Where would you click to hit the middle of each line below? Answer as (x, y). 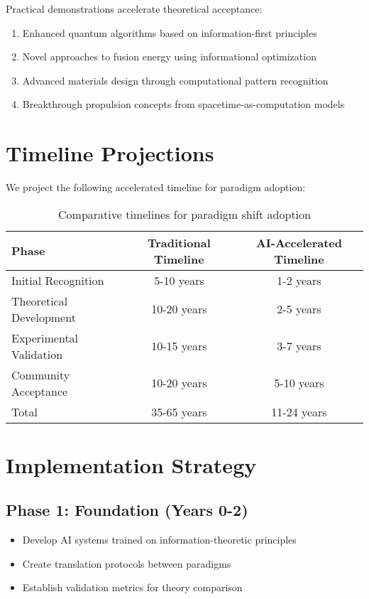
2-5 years (299, 309)
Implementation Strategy (131, 464)
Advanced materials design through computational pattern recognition (175, 80)
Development (44, 317)
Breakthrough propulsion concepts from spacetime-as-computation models (183, 104)
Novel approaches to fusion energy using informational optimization (169, 56)
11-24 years (299, 411)
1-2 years (299, 280)
